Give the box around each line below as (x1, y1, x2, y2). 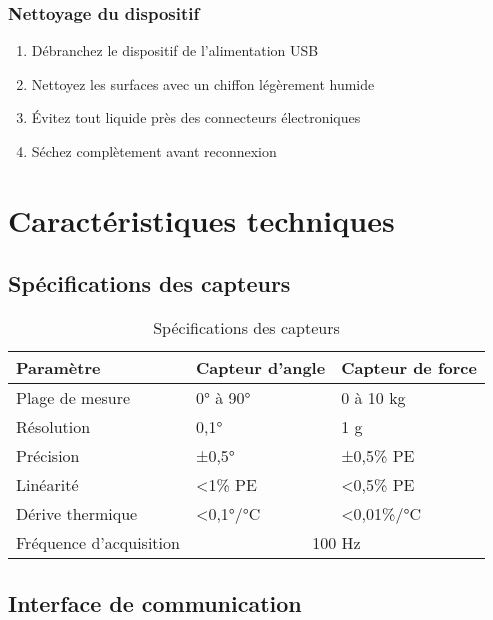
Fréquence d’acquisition (16, 531, 180, 555)
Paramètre (16, 356, 101, 380)
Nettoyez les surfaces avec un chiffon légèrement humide (31, 73, 375, 94)
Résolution (16, 415, 91, 439)
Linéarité (16, 473, 79, 497)
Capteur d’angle (195, 356, 326, 380)
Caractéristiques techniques (8, 199, 395, 240)
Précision (16, 444, 80, 468)
